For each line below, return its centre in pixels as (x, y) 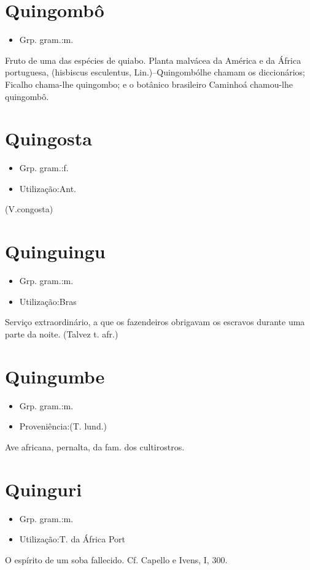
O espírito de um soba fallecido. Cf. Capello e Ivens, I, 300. (116, 559)
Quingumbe (55, 376)
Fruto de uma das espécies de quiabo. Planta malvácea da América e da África (153, 60)
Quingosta (48, 138)
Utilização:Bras (48, 301)
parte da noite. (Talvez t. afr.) (62, 333)
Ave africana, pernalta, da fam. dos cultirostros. (95, 446)
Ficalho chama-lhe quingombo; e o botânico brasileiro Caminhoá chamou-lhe (149, 84)
